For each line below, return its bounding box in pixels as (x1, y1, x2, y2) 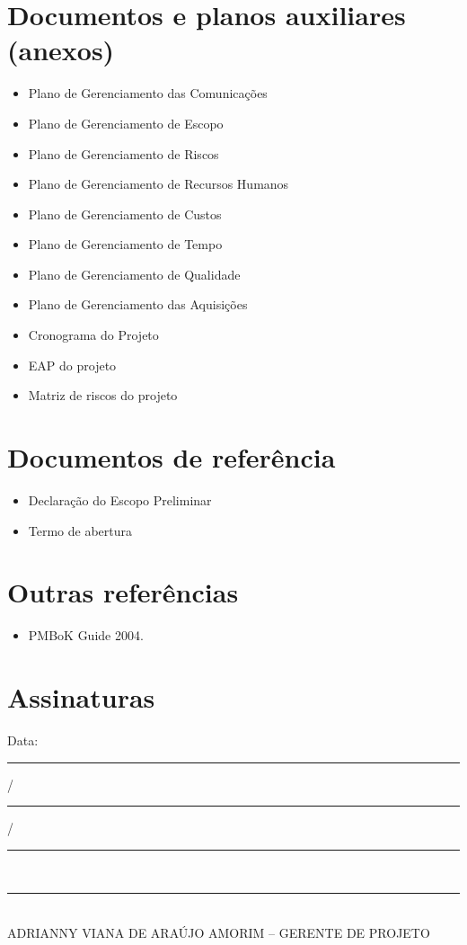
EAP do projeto (28, 355, 117, 374)
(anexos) (7, 31, 115, 68)
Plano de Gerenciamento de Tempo (28, 235, 223, 254)
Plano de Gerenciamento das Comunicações (28, 84, 268, 103)
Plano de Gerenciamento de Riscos (28, 144, 219, 163)
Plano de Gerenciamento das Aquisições (28, 295, 248, 314)
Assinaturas (7, 679, 155, 716)
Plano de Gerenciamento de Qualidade (28, 264, 241, 283)
